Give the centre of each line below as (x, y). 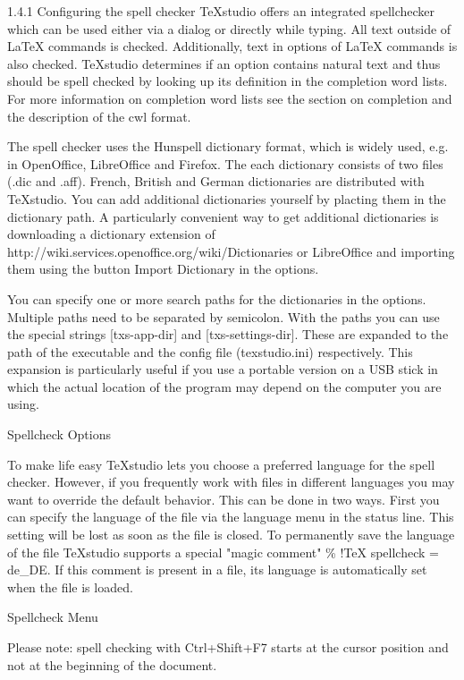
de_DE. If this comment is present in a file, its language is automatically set (217, 569)
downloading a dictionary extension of (111, 234)
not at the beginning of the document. (112, 664)
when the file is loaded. (70, 586)
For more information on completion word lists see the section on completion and (230, 98)
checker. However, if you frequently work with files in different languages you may (231, 482)
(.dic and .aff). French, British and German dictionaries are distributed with (216, 181)
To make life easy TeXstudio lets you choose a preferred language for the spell (221, 464)
